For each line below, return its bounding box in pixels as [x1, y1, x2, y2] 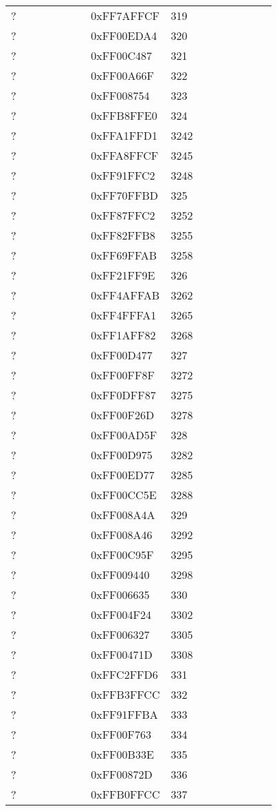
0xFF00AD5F [91, 427, 157, 443]
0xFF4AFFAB [91, 287, 160, 303]
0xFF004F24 [91, 607, 152, 622]
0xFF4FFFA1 [91, 307, 157, 323]
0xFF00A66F [91, 67, 155, 83]
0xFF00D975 [91, 447, 153, 463]
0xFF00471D [91, 646, 153, 662]
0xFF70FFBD [91, 187, 159, 203]
